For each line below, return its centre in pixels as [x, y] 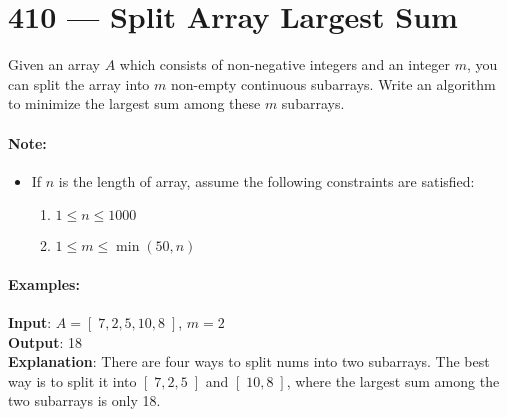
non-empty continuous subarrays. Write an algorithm [333, 83]
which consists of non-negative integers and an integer [284, 64]
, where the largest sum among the [393, 380]
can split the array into [79, 83]
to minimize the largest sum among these [134, 103]
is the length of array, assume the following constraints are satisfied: [266, 180]
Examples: [44, 283]
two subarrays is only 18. [84, 400]
